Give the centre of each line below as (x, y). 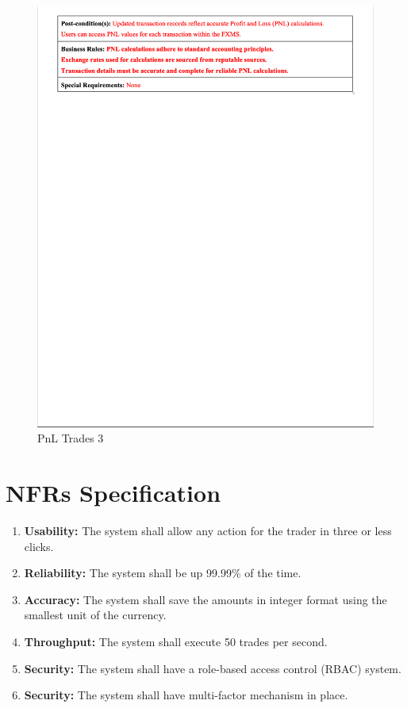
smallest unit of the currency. (95, 615)
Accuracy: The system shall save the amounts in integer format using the (205, 599)
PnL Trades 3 (71, 438)
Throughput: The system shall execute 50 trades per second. (176, 642)
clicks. (39, 546)
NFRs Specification (113, 493)
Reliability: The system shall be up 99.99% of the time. (163, 573)
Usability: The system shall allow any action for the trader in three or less (208, 531)
